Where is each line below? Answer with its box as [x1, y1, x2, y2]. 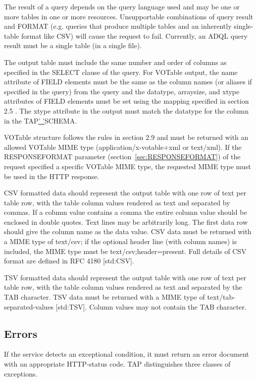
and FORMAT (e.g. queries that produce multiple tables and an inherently [4, 21, 232, 31]
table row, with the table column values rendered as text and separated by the [4, 282, 242, 292]
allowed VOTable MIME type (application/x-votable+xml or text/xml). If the [4, 141, 242, 152]
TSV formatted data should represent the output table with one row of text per [4, 272, 247, 282]
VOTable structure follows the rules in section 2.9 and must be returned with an [4, 132, 249, 142]
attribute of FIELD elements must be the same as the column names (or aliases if [4, 76, 252, 87]
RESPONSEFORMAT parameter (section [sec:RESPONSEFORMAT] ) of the [4, 151, 241, 162]
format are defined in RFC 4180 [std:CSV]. [4, 255, 134, 266]
